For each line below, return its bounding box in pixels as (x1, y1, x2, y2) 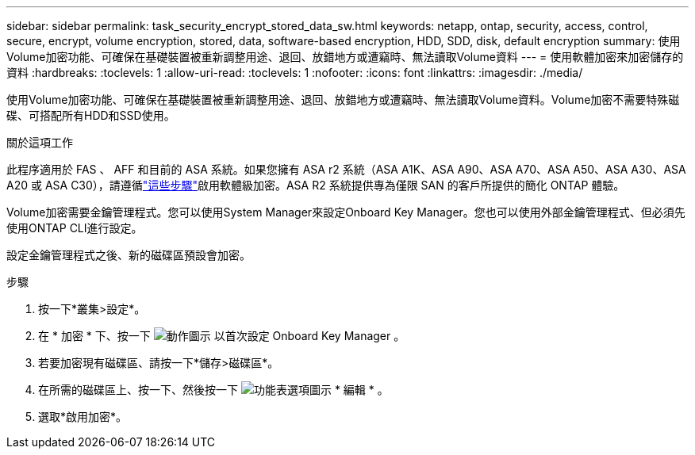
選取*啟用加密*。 (38, 410, 128, 423)
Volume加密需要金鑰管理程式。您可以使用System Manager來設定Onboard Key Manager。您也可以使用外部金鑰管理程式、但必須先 (6, 205, 685, 219)
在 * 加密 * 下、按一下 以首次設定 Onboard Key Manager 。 (38, 329, 405, 342)
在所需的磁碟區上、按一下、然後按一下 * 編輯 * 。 (38, 383, 389, 396)
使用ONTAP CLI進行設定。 (6, 221, 143, 235)
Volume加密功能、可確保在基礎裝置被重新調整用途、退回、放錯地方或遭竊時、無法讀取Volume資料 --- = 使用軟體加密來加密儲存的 (6, 50, 684, 63)
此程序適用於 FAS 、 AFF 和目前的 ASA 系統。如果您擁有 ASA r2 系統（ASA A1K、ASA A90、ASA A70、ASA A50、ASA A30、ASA (6, 162, 686, 176)
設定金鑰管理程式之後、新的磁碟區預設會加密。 (6, 248, 251, 262)
